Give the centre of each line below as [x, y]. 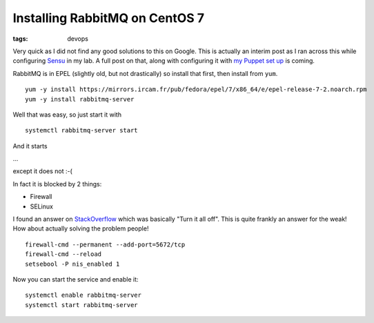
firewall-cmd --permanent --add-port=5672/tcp [105, 244]
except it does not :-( [42, 171]
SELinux [41, 206]
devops [78, 39]
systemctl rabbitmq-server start [81, 130]
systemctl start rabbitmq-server [81, 305]
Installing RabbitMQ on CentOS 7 [109, 18]
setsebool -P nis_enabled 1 [72, 264]
